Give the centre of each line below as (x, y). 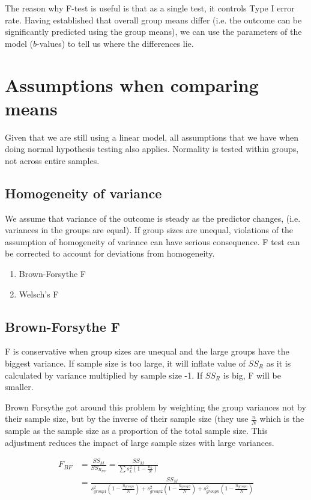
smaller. (19, 387)
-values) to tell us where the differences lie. (115, 43)
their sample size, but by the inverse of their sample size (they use (127, 419)
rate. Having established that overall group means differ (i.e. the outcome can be (153, 20)
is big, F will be (252, 375)
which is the (282, 419)
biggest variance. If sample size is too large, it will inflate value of (125, 363)
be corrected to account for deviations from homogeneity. (110, 253)
